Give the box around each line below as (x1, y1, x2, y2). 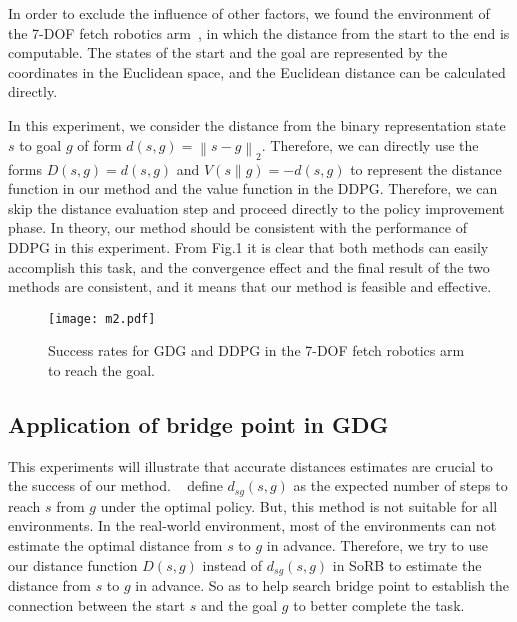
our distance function (8, 554, 138, 575)
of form (77, 134, 122, 155)
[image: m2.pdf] (48, 311, 156, 326)
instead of (202, 554, 263, 575)
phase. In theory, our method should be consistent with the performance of (8, 217, 467, 238)
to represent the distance (350, 158, 502, 179)
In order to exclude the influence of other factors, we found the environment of (8, 3, 490, 23)
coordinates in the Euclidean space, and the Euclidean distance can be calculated (8, 61, 506, 82)
